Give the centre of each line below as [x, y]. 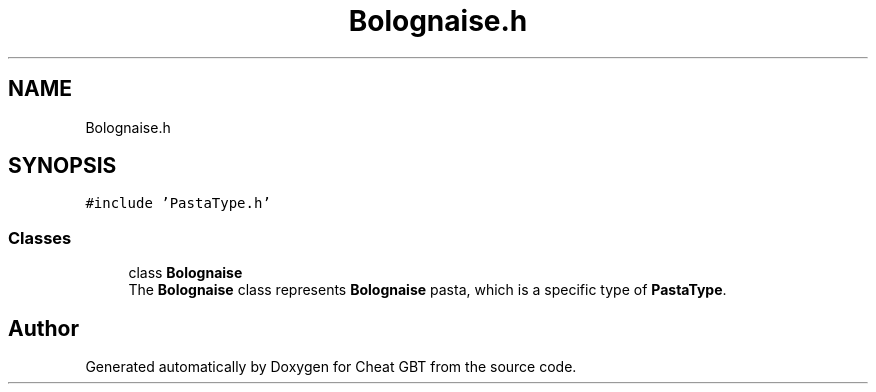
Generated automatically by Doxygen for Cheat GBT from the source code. [331, 367]
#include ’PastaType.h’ [178, 203]
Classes [40, 237]
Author [43, 328]
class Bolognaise [185, 273]
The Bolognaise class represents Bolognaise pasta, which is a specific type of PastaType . [427, 290]
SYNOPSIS [62, 166]
